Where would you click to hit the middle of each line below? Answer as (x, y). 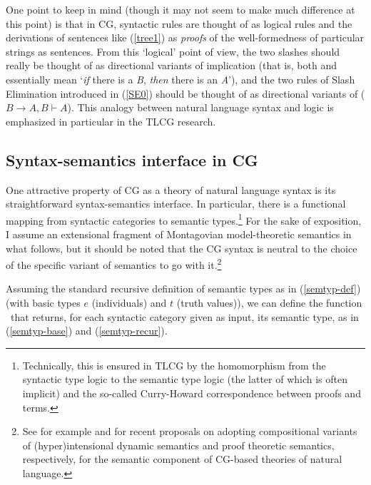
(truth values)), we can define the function (269, 303)
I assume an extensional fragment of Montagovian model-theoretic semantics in (179, 234)
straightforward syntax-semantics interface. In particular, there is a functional (176, 204)
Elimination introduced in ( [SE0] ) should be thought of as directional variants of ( (185, 93)
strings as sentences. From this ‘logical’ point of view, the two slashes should (173, 51)
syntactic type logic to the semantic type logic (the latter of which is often (185, 379)
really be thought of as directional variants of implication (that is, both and (171, 65)
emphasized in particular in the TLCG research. (111, 121)
